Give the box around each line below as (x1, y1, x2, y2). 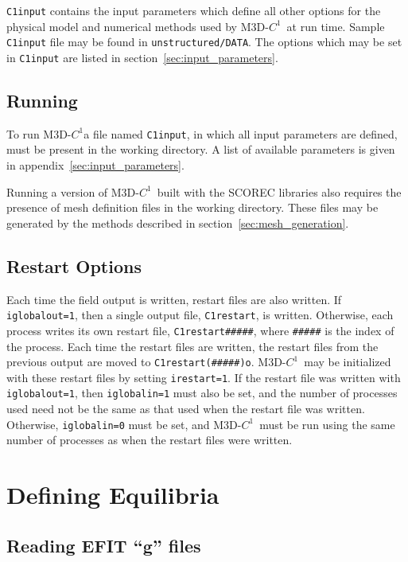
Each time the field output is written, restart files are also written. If (6, 291, 342, 307)
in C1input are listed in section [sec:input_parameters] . (6, 49, 278, 65)
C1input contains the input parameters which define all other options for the (6, 2, 381, 18)
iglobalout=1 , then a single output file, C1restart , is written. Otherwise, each (6, 306, 394, 323)
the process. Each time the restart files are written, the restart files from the (6, 338, 379, 354)
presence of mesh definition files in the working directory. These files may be (6, 199, 379, 216)
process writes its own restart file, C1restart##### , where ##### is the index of (6, 322, 394, 338)
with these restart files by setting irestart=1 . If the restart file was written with (6, 369, 401, 385)
